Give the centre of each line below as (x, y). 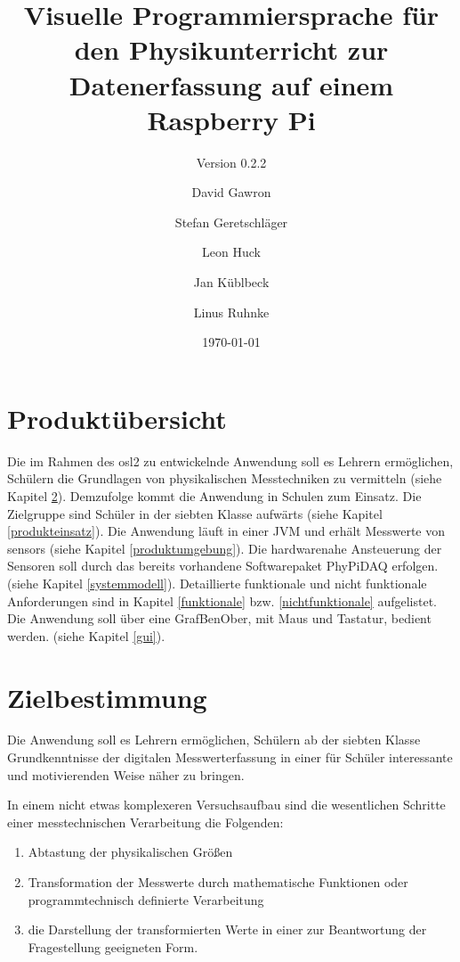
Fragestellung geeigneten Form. (113, 946)
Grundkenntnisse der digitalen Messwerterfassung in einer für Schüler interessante (230, 757)
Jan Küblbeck (231, 282)
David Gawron (231, 192)
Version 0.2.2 (231, 162)
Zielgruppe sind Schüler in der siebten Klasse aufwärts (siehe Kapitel (195, 513)
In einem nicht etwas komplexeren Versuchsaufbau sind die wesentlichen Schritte (226, 805)
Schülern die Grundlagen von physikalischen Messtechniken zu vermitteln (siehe (225, 478)
